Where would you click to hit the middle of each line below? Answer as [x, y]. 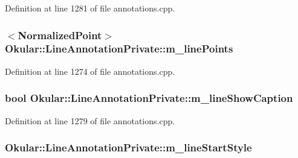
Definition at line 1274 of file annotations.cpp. [90, 71]
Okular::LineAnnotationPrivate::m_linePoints [119, 49]
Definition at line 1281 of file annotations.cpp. [90, 8]
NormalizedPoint [60, 35]
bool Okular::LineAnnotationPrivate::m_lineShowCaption [149, 98]
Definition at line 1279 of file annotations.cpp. [90, 120]
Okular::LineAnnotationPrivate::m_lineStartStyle [128, 147]
